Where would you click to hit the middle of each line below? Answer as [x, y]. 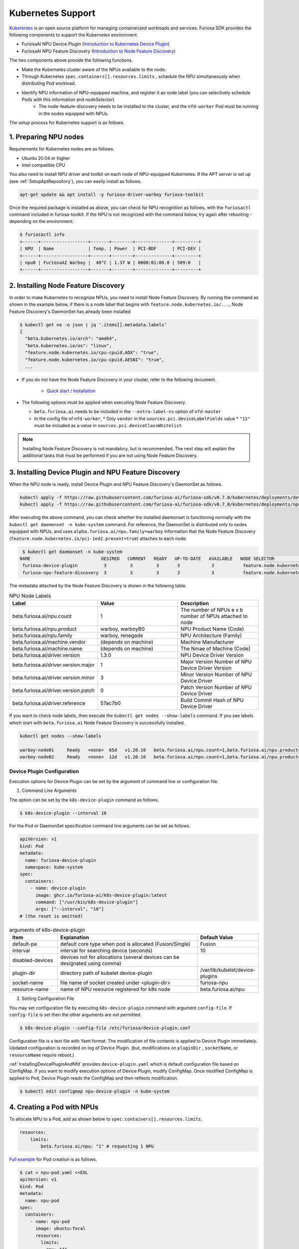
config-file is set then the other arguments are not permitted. [75, 1015]
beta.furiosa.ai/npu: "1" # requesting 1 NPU [97, 1146]
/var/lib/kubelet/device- [228, 970]
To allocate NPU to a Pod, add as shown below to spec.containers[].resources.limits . [106, 1119]
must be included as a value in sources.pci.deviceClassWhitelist [108, 425]
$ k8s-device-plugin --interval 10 [63, 813]
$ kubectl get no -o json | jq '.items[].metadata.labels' [93, 324]
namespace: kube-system [54, 867]
